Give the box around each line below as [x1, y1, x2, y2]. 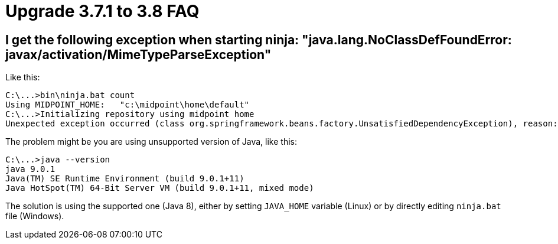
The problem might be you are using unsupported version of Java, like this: [5, 136, 297, 147]
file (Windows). [5, 211, 64, 222]
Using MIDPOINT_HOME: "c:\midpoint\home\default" [5, 100, 250, 110]
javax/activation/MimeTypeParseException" [5, 47, 272, 62]
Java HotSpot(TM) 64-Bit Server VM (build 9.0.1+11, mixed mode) [5, 183, 314, 193]
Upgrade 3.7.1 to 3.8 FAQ [5, 1, 200, 21]
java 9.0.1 [5, 164, 56, 174]
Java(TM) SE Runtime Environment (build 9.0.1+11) [5, 174, 244, 184]
